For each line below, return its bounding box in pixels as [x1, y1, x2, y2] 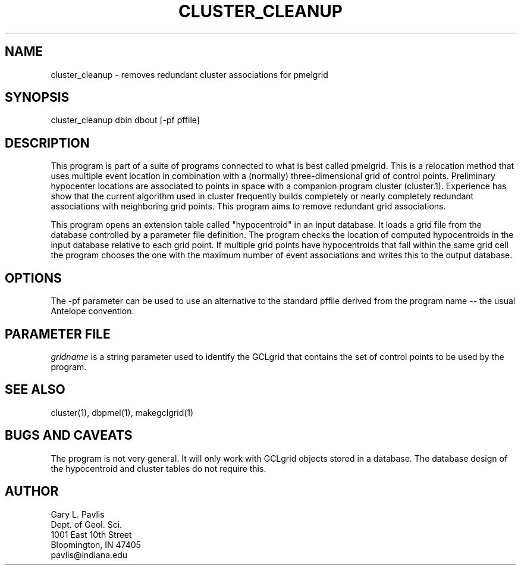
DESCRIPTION [5, 135, 90, 151]
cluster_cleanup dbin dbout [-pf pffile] [51, 115, 200, 126]
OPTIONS [5, 270, 62, 286]
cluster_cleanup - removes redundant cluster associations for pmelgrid [51, 69, 328, 80]
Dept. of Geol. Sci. [51, 519, 123, 530]
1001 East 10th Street [51, 529, 132, 540]
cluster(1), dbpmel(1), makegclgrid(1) [51, 407, 194, 418]
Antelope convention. [51, 306, 134, 317]
